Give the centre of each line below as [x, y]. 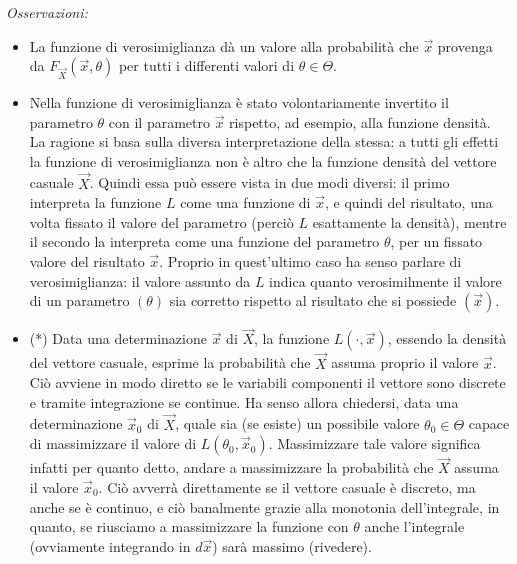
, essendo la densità [447, 338]
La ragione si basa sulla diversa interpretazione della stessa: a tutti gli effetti [264, 141]
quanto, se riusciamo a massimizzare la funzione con [189, 526]
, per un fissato [436, 241]
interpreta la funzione [95, 202]
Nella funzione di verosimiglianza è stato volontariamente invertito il [239, 101]
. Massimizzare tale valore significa [374, 443]
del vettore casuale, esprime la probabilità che [170, 362]
